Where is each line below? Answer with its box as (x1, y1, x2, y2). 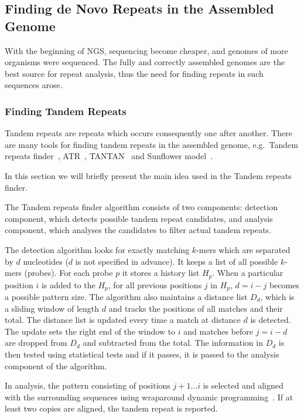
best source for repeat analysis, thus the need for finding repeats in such (5, 67, 264, 79)
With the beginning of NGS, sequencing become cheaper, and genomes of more (5, 44, 288, 56)
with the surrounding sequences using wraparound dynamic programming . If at (5, 390, 293, 403)
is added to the (41, 278, 95, 291)
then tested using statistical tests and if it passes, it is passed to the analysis (5, 348, 279, 360)
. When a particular (212, 267, 283, 279)
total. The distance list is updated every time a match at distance (5, 313, 241, 326)
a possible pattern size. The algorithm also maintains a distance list (5, 291, 248, 303)
